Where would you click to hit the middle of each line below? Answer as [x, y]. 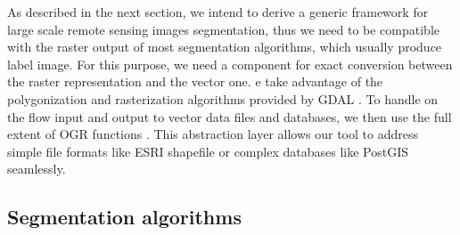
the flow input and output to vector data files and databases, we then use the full [230, 116]
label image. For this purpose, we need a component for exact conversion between [230, 64]
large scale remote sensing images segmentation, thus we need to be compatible [224, 29]
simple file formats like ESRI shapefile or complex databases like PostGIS [208, 151]
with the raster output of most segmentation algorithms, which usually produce [225, 47]
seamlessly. [37, 169]
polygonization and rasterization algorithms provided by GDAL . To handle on [223, 98]
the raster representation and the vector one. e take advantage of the [195, 81]
